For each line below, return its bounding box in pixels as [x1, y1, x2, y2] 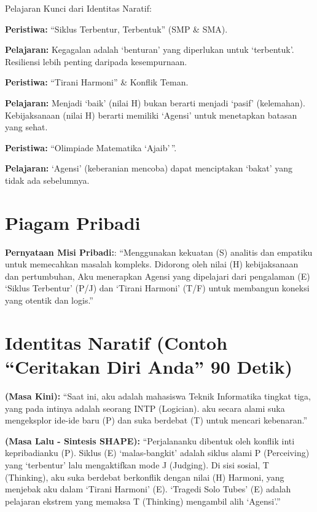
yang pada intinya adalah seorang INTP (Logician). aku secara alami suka [5, 401, 285, 414]
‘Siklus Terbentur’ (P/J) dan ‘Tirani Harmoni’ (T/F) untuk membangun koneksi [5, 282, 310, 294]
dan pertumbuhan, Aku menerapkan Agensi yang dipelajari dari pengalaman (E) [5, 269, 310, 282]
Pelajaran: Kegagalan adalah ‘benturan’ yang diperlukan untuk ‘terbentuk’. [5, 43, 294, 56]
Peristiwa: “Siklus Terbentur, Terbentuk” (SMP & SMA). [5, 22, 228, 35]
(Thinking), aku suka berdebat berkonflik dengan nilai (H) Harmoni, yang [5, 470, 284, 483]
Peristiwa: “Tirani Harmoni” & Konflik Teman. [5, 76, 189, 89]
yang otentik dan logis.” [5, 294, 93, 307]
